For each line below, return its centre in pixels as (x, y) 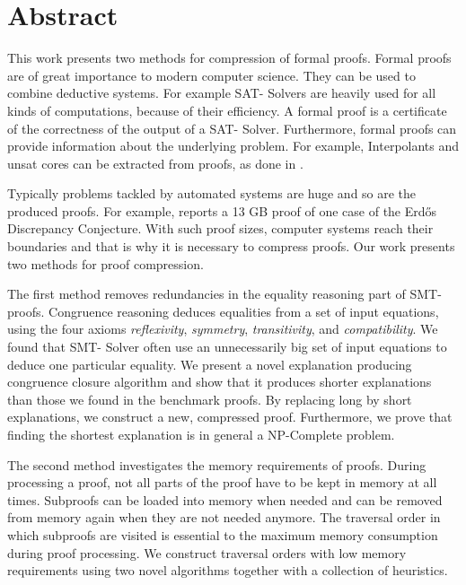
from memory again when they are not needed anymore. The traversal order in (224, 517)
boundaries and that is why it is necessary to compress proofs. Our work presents (231, 246)
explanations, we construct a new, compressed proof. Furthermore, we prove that (230, 417)
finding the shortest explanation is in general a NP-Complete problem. (201, 434)
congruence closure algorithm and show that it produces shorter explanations (220, 382)
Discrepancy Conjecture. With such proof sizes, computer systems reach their (220, 228)
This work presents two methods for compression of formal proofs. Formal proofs (229, 58)
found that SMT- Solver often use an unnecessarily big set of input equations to (227, 347)
